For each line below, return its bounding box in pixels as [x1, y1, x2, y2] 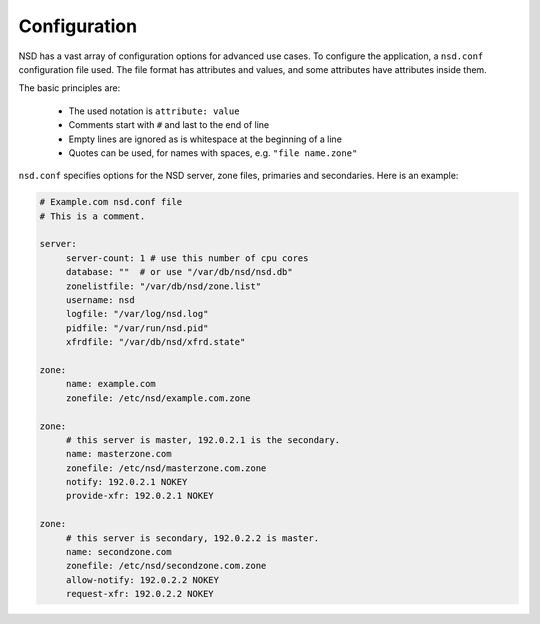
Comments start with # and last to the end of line [68, 119, 270, 131]
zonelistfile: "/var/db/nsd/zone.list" [65, 280, 262, 292]
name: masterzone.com [65, 448, 172, 460]
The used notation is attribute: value [68, 105, 240, 117]
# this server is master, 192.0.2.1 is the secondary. [65, 434, 341, 445]
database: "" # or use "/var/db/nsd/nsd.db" [65, 266, 294, 278]
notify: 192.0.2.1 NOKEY [65, 476, 188, 488]
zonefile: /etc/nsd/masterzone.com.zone [65, 462, 267, 474]
